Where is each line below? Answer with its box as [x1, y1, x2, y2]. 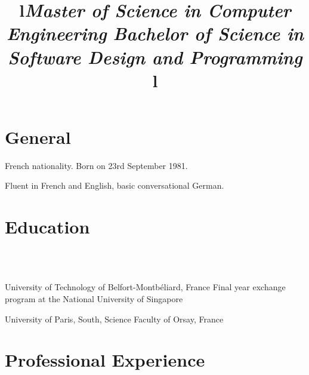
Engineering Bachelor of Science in [6, 21, 304, 46]
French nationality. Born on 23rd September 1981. [5, 159, 188, 171]
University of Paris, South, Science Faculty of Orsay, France [5, 312, 224, 325]
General [5, 124, 71, 149]
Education [5, 214, 90, 239]
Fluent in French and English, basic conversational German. [5, 179, 224, 192]
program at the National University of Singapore [5, 292, 183, 305]
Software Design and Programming [8, 44, 302, 69]
